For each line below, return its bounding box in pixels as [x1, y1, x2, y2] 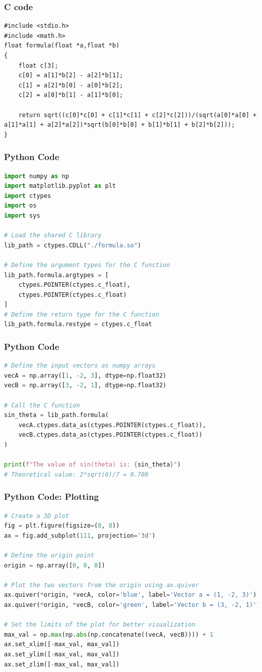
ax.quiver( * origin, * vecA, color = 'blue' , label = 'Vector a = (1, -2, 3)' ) [4, 591, 257, 599]
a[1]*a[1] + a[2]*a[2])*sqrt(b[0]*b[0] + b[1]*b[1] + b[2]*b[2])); [4, 121, 235, 129]
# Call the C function [4, 401, 80, 409]
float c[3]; [18, 62, 58, 69]
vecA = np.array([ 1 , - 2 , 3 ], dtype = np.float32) [4, 372, 167, 379]
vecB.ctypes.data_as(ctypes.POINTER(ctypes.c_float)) [18, 431, 203, 439]
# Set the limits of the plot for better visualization [4, 621, 195, 629]
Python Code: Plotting [4, 490, 99, 503]
